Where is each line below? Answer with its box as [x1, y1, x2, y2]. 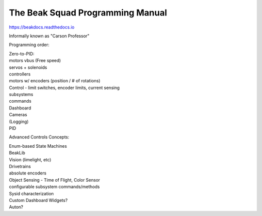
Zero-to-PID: [9, 51, 34, 57]
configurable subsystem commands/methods [9, 184, 100, 190]
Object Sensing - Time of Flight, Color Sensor [9, 177, 100, 183]
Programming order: [9, 42, 49, 48]
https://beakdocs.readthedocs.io [9, 24, 75, 30]
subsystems [9, 92, 33, 97]
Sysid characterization [9, 190, 54, 196]
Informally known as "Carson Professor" [9, 33, 90, 39]
